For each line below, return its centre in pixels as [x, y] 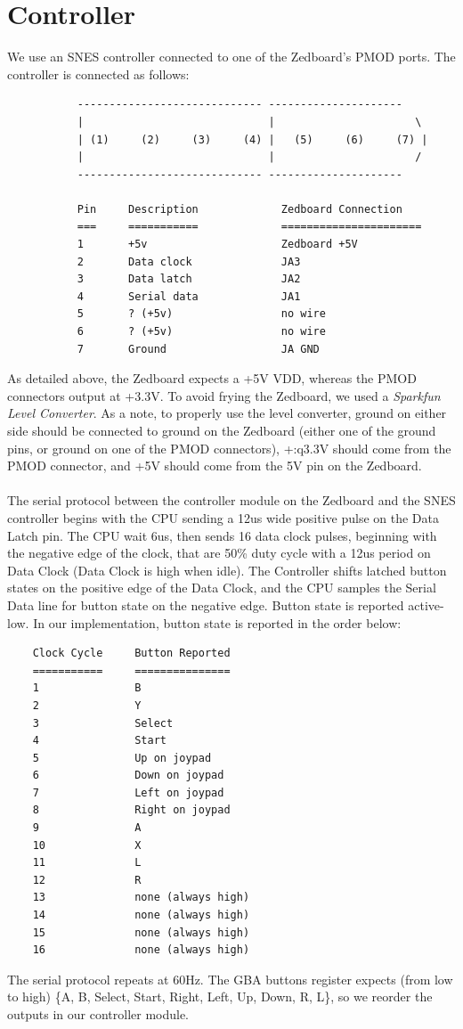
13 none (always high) [141, 898]
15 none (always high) [141, 932]
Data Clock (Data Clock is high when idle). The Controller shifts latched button [227, 570]
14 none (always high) [141, 915]
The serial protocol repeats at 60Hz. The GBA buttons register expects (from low [230, 979]
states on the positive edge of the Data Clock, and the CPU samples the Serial [222, 588]
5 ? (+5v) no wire [201, 314]
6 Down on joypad [128, 776]
